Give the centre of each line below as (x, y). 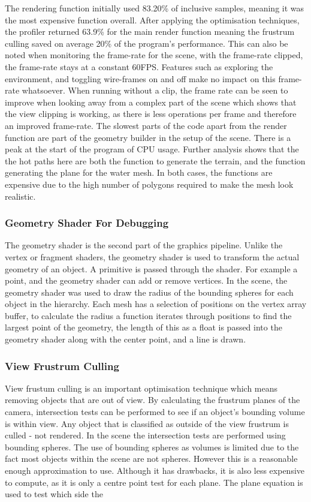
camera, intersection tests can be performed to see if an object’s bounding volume (155, 412)
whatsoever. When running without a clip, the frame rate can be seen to (155, 90)
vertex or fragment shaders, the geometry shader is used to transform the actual (152, 256)
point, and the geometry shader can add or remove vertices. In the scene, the (146, 280)
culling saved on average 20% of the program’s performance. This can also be (147, 43)
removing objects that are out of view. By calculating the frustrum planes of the (153, 400)
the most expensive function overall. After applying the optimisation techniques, (152, 19)
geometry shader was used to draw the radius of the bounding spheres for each (149, 292)
